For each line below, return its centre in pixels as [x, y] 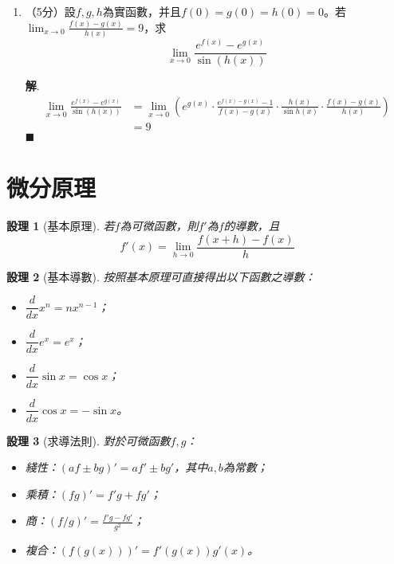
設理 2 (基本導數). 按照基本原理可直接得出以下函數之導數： [161, 276]
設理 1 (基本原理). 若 [61, 226]
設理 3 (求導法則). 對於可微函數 [89, 440]
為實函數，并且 [142, 11]
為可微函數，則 [159, 226]
